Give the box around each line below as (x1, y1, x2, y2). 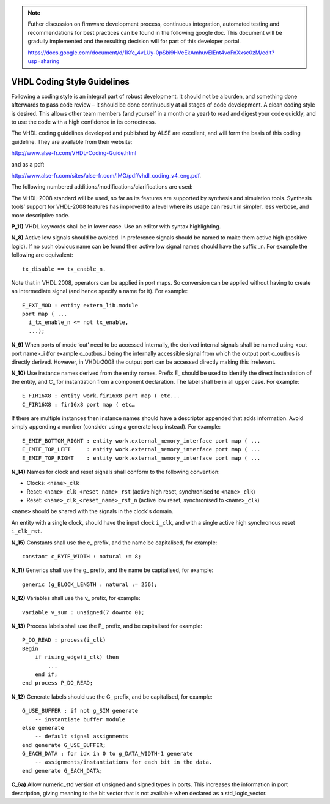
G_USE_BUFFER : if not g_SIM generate (22, 707, 139, 715)
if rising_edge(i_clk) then (34, 654, 119, 661)
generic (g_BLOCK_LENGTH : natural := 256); (22, 580, 158, 588)
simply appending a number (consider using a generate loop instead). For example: (11, 423, 221, 430)
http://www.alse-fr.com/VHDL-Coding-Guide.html (11, 149, 137, 157)
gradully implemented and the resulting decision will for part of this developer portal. (28, 37, 241, 45)
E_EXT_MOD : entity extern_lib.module (22, 302, 139, 309)
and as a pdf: (11, 160, 45, 168)
